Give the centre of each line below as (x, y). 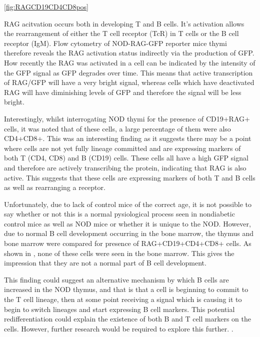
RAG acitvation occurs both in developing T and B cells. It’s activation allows (124, 23)
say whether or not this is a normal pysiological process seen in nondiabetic (119, 214)
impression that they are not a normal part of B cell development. (105, 263)
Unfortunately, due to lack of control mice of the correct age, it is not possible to (128, 204)
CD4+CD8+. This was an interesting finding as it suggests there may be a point (128, 138)
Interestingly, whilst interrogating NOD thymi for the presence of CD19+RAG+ (127, 118)
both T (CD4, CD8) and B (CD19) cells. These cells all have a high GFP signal (126, 158)
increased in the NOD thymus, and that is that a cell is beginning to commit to (126, 289)
